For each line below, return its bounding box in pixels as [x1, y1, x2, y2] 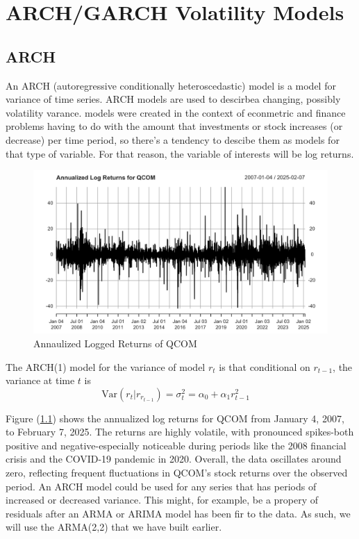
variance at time [6, 373, 75, 388]
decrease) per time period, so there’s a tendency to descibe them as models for [6, 132, 340, 147]
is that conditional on [219, 359, 310, 374]
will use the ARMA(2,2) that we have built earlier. [6, 520, 222, 534]
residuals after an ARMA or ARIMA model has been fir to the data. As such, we [6, 506, 351, 520]
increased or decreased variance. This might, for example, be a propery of [6, 492, 319, 507]
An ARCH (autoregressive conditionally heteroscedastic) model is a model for [6, 78, 336, 92]
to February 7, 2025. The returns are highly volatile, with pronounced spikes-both [6, 424, 354, 439]
